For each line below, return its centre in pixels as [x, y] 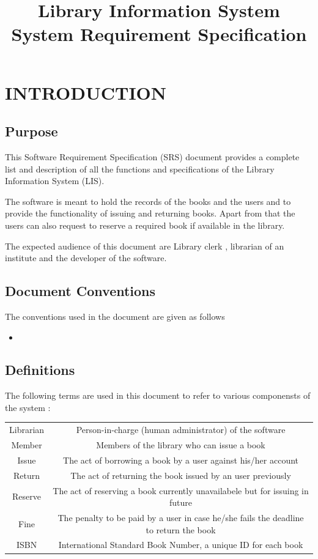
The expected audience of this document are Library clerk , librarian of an [145, 246]
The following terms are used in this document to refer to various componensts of [158, 395]
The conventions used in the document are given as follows [115, 316]
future [181, 502]
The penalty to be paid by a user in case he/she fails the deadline [181, 518]
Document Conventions [80, 291]
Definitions [40, 370]
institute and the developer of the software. [86, 258]
